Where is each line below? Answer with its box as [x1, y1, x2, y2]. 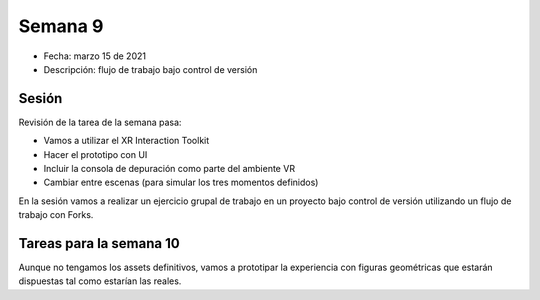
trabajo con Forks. [18, 209, 94, 221]
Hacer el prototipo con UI [43, 148, 148, 160]
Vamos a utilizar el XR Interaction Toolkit [43, 135, 210, 147]
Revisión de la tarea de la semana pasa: [18, 116, 182, 128]
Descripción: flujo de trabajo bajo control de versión [43, 63, 258, 75]
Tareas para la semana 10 [18, 235, 180, 252]
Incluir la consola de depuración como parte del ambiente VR [43, 163, 295, 175]
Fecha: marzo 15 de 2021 [43, 50, 147, 62]
